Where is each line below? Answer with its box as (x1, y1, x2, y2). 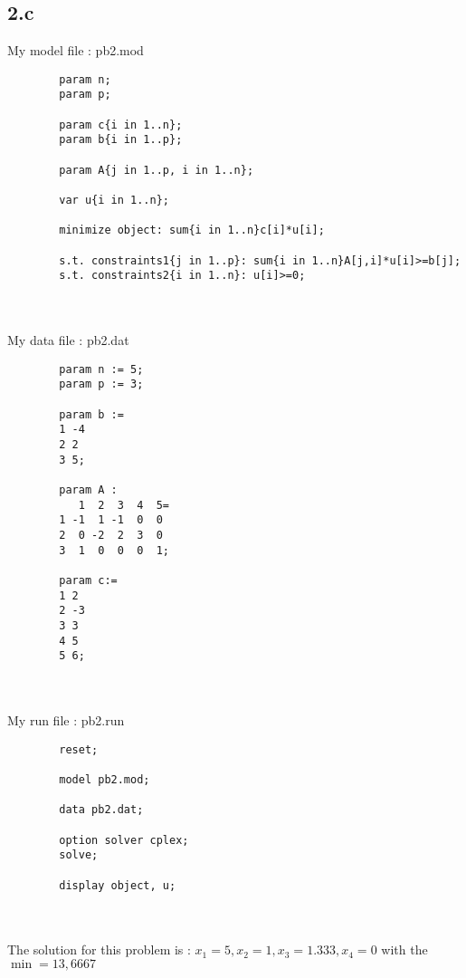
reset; (59, 743, 99, 756)
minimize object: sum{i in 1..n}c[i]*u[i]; (59, 224, 325, 237)
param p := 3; (59, 378, 144, 391)
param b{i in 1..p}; (59, 133, 183, 147)
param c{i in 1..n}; (59, 118, 183, 131)
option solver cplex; (59, 833, 189, 847)
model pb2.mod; (59, 772, 150, 786)
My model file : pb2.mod (7, 41, 144, 60)
